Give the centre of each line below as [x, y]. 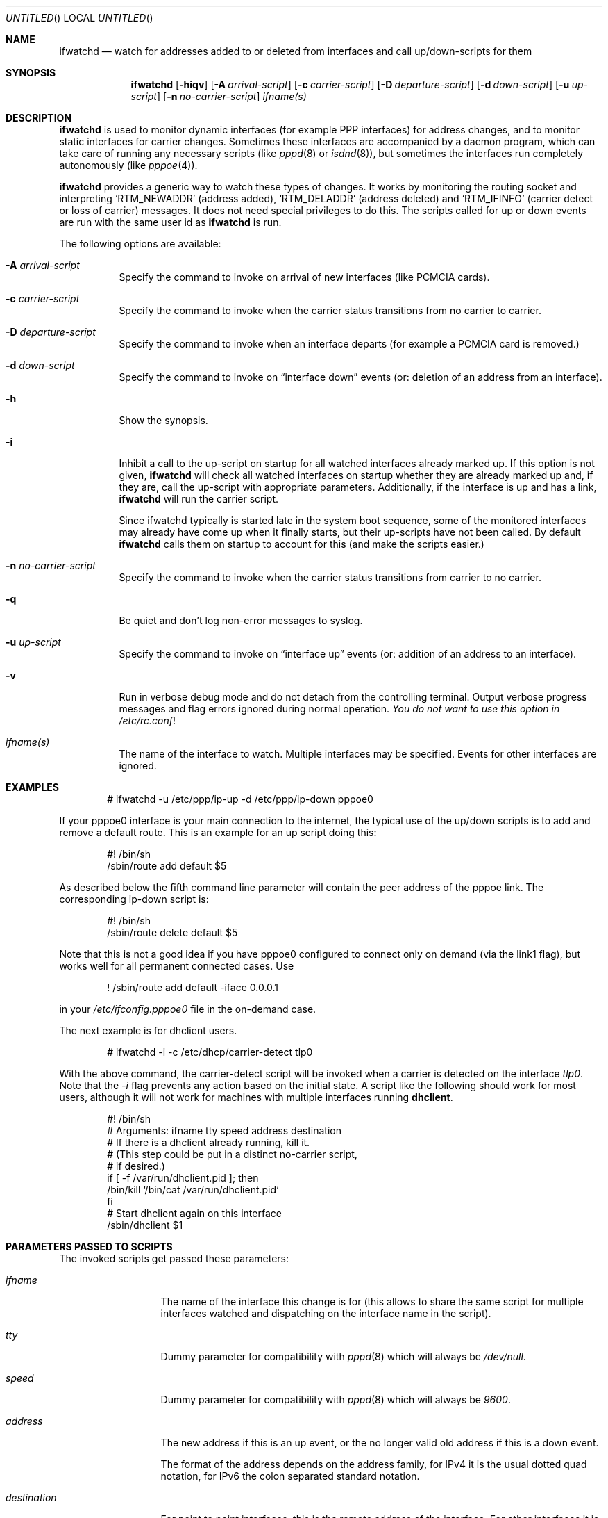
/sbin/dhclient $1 [145, 1225]
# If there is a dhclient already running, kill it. [209, 1142]
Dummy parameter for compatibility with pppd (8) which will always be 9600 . [336, 1399]
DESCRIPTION [39, 118]
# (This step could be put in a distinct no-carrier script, [232, 1154]
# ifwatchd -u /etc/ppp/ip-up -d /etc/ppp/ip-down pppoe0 [240, 799]
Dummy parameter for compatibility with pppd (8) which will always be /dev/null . [343, 1356]
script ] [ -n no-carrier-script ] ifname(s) [219, 96]
